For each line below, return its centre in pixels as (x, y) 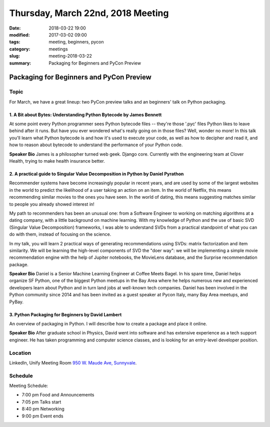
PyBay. (16, 302)
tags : (15, 42)
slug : (14, 56)
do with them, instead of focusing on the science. (60, 234)
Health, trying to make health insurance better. (57, 161)
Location (20, 353)
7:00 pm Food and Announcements (58, 395)
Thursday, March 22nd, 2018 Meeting (89, 13)
